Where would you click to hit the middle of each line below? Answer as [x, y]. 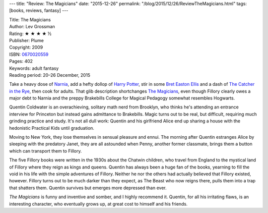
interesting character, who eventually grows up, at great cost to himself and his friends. [99, 204]
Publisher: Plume [27, 40]
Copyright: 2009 [26, 48]
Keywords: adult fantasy [34, 68]
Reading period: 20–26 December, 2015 [50, 75]
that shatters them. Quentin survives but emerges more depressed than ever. [88, 188]
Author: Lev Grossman [32, 27]
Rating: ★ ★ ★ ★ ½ [30, 33]
